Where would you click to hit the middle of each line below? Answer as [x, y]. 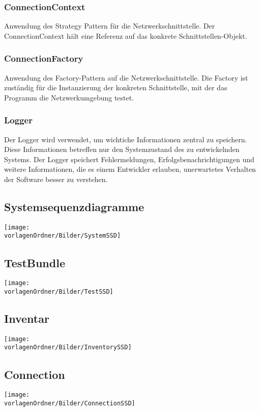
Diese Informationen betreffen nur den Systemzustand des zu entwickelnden [122, 149]
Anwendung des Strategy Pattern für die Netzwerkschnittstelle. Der [110, 26]
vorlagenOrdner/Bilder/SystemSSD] [63, 236]
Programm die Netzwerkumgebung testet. [69, 97]
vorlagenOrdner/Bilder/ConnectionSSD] [70, 403]
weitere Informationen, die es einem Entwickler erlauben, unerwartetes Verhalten [130, 169]
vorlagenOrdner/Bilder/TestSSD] [59, 291]
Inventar [27, 318]
